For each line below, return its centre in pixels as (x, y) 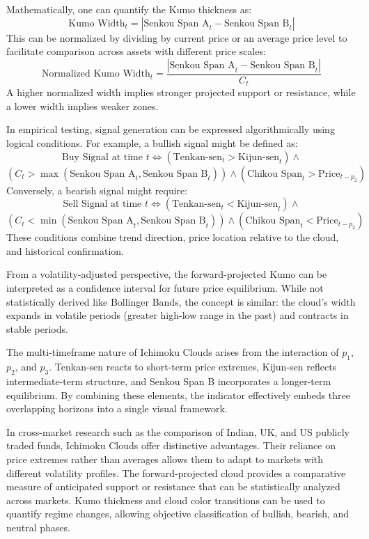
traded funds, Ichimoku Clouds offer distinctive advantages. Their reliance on (171, 445)
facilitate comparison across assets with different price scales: (136, 51)
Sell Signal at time (102, 204)
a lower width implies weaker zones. (83, 106)
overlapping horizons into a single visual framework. (117, 408)
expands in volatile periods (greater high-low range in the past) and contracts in (178, 315)
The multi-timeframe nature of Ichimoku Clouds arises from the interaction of (173, 352)
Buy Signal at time (102, 157)
